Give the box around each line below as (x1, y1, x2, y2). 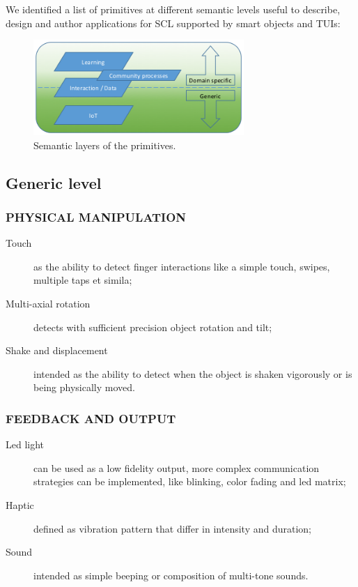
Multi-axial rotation (6, 296, 91, 311)
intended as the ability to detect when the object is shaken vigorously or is (33, 366, 352, 381)
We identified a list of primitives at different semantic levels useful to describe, (6, 2, 341, 16)
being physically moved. (33, 380, 135, 395)
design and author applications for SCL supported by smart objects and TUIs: (6, 15, 341, 30)
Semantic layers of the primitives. (33, 137, 176, 152)
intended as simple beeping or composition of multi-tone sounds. (33, 567, 309, 582)
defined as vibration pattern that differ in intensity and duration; (33, 521, 311, 535)
